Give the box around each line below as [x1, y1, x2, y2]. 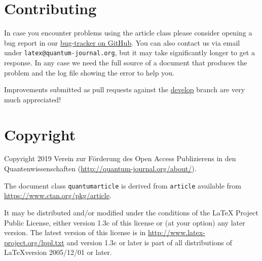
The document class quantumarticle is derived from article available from [4, 180, 242, 191]
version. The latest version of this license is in [4, 227, 146, 238]
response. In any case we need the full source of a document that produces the [4, 57, 247, 67]
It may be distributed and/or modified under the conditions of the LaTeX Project [4, 207, 258, 217]
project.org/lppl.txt [4, 237, 64, 247]
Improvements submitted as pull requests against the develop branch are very [4, 84, 245, 95]
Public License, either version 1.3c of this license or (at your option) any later [4, 217, 245, 228]
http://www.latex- [148, 227, 205, 238]
